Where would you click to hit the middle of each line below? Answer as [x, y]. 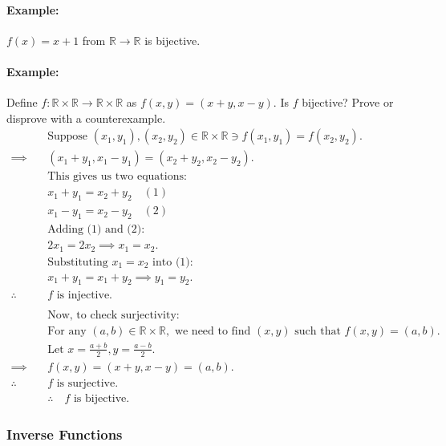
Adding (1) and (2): [96, 230]
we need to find [213, 331]
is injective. [84, 295]
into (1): [173, 262]
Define [22, 102]
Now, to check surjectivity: [114, 315]
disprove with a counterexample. [86, 118]
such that [318, 331]
